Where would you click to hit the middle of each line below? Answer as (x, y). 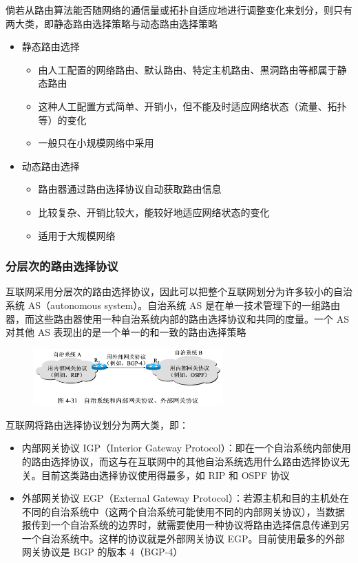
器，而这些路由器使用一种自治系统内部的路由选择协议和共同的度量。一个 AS (177, 318)
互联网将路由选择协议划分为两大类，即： (97, 424)
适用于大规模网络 (77, 235)
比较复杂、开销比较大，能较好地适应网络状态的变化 (154, 212)
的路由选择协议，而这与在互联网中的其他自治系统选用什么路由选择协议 (181, 461)
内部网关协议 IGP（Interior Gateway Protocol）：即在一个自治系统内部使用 (186, 448)
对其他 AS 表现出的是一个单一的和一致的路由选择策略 (126, 332)
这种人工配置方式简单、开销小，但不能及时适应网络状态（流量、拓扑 (192, 106)
